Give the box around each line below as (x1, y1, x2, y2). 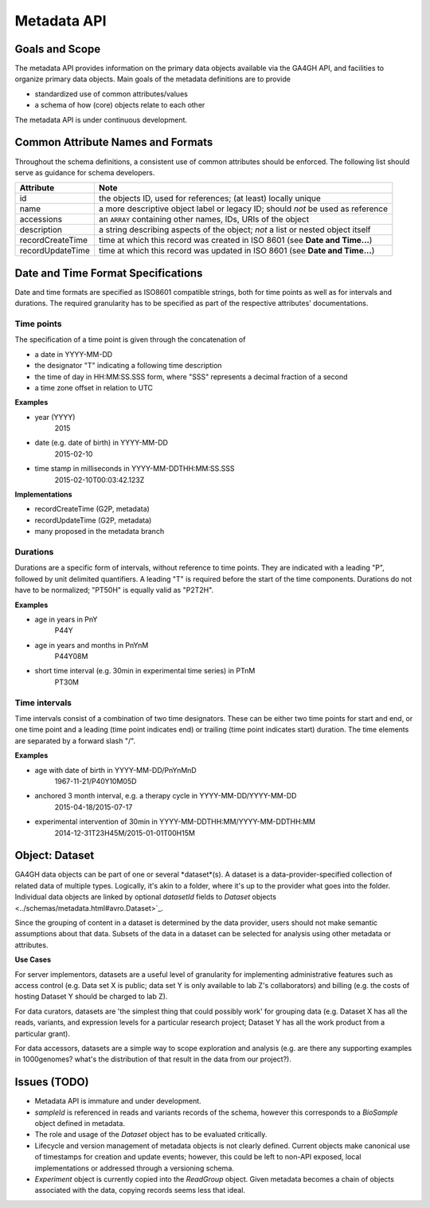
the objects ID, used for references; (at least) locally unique (98, 193, 322, 204)
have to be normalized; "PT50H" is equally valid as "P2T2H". (14, 586, 214, 595)
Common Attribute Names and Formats (14, 135, 213, 149)
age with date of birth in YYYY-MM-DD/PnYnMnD (34, 765, 197, 775)
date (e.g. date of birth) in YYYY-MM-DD (34, 438, 169, 448)
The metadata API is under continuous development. (14, 115, 187, 124)
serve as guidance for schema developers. (14, 167, 155, 177)
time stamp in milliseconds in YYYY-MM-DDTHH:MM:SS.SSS (34, 464, 235, 473)
